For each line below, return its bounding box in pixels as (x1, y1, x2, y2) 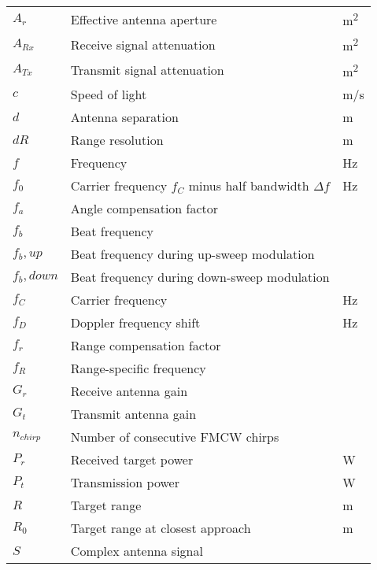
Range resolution (70, 130, 164, 149)
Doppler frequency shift (70, 313, 201, 331)
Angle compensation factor (70, 198, 219, 217)
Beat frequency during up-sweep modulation (70, 244, 315, 263)
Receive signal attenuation (70, 35, 216, 54)
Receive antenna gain (70, 381, 188, 400)
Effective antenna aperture (70, 9, 217, 28)
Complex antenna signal (70, 541, 203, 560)
